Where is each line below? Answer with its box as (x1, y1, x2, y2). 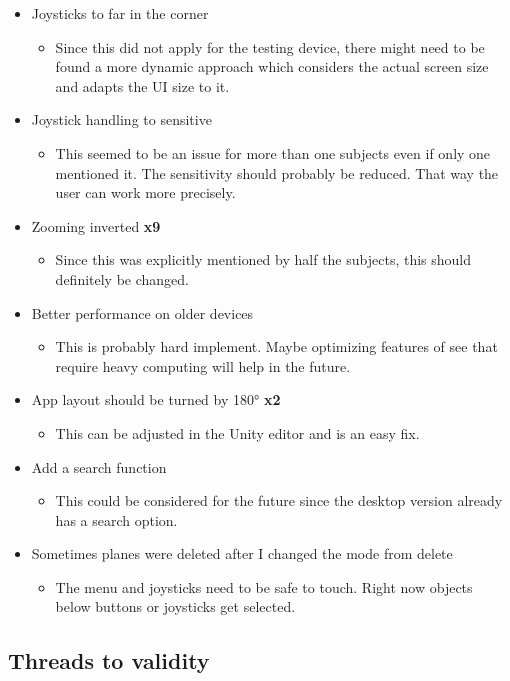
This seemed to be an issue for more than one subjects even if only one (55, 142, 491, 163)
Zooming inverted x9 (31, 215, 161, 236)
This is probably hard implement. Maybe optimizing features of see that (55, 336, 498, 357)
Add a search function (31, 456, 167, 477)
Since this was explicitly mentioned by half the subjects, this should (55, 249, 472, 270)
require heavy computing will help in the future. (55, 355, 351, 376)
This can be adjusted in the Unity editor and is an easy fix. (55, 422, 420, 443)
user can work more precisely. (55, 182, 236, 203)
